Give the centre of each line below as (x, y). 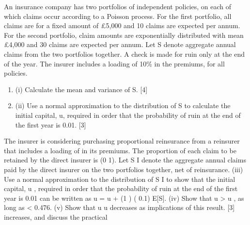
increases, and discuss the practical (56, 217)
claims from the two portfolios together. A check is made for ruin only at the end (125, 54)
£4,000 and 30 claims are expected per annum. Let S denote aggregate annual (120, 44)
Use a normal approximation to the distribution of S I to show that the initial (120, 179)
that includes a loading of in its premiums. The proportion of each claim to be (120, 150)
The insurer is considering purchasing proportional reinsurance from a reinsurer (122, 141)
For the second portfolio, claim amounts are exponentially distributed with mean (124, 35)
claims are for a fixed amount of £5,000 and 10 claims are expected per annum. (122, 25)
